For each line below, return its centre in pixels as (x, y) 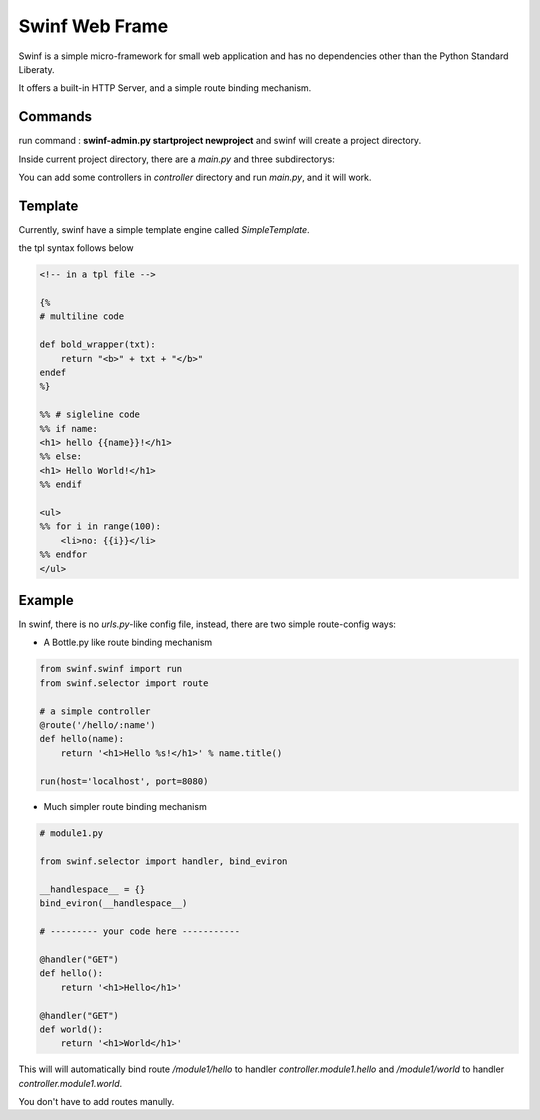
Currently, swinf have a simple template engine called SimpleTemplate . (164, 229)
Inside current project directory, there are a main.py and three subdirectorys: (176, 159)
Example (46, 600)
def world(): (71, 1029)
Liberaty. (36, 69)
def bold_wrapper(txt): (98, 344)
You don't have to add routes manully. (96, 1102)
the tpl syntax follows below (76, 248)
